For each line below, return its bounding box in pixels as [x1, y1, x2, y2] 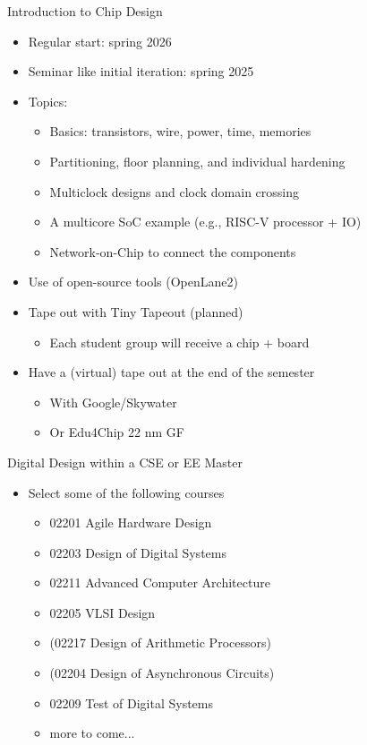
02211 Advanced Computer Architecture [49, 573, 270, 592]
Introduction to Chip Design [7, 2, 163, 20]
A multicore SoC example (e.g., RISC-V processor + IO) [49, 212, 362, 231]
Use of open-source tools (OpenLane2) [28, 272, 238, 291]
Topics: [28, 91, 68, 110]
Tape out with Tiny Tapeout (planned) [28, 302, 243, 321]
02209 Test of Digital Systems [49, 693, 213, 712]
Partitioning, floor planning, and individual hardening [49, 151, 346, 170]
